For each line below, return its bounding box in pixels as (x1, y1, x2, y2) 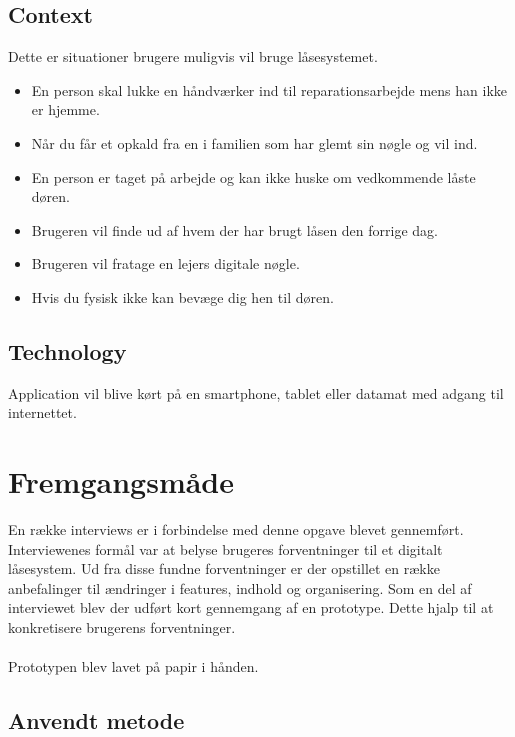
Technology (8, 335, 127, 366)
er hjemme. (31, 99, 100, 120)
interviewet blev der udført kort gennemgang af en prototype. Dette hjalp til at (8, 597, 494, 618)
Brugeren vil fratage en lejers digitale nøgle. (31, 253, 300, 274)
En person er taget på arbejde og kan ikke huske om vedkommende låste (31, 166, 476, 187)
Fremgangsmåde (8, 461, 235, 502)
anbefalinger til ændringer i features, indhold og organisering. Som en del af (8, 577, 472, 598)
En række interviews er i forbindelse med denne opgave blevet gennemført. (8, 519, 464, 540)
